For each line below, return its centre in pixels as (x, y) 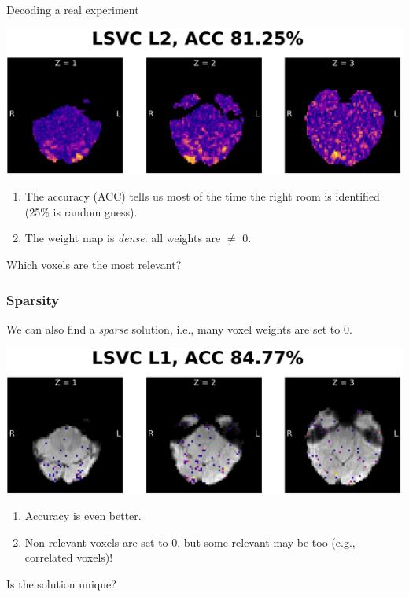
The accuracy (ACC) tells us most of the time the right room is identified (202, 196)
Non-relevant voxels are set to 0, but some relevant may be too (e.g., (190, 542)
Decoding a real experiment (73, 9)
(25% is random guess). (81, 211)
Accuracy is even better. (83, 516)
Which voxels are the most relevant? (94, 265)
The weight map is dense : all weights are (123, 238)
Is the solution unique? (61, 583)
